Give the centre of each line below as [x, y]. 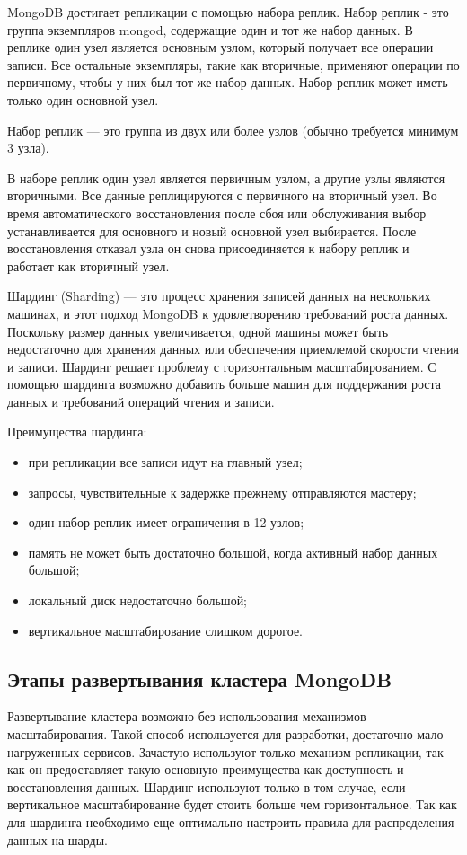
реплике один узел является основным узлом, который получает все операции [220, 47]
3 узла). [28, 148]
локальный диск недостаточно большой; [138, 600]
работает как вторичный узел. [88, 265]
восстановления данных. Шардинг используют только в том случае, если [207, 786]
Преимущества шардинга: [77, 432]
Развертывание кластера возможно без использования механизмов [187, 716]
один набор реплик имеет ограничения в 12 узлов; [166, 522]
